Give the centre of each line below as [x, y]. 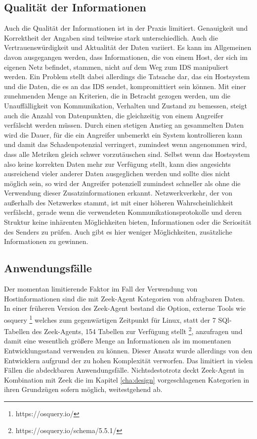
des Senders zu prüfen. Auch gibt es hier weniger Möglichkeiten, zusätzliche [118, 231]
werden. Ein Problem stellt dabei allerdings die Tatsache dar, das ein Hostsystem [127, 76]
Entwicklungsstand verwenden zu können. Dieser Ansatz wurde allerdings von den [128, 350]
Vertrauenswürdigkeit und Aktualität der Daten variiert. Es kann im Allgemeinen [128, 47]
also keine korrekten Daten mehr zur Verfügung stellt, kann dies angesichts [117, 164]
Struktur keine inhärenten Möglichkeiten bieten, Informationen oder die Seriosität [128, 222]
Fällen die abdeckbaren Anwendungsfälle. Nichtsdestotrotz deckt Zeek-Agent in [124, 370]
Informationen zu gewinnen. [46, 241]
